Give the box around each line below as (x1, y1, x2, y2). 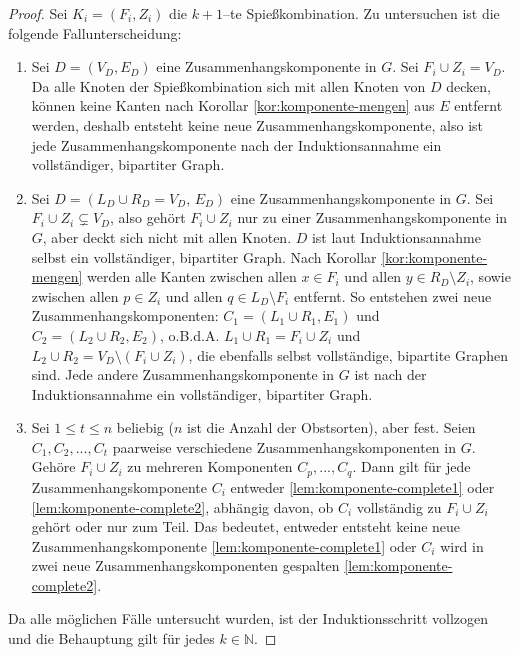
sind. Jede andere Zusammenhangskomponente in (31, 364, 335, 385)
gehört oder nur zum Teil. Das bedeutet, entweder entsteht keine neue (31, 516, 461, 537)
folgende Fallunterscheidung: (8, 22, 182, 43)
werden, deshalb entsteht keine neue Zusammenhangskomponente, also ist (31, 114, 483, 135)
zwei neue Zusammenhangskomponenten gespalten (31, 555, 340, 576)
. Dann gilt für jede (352, 456, 471, 477)
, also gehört (110, 207, 186, 228)
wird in (440, 535, 484, 556)
